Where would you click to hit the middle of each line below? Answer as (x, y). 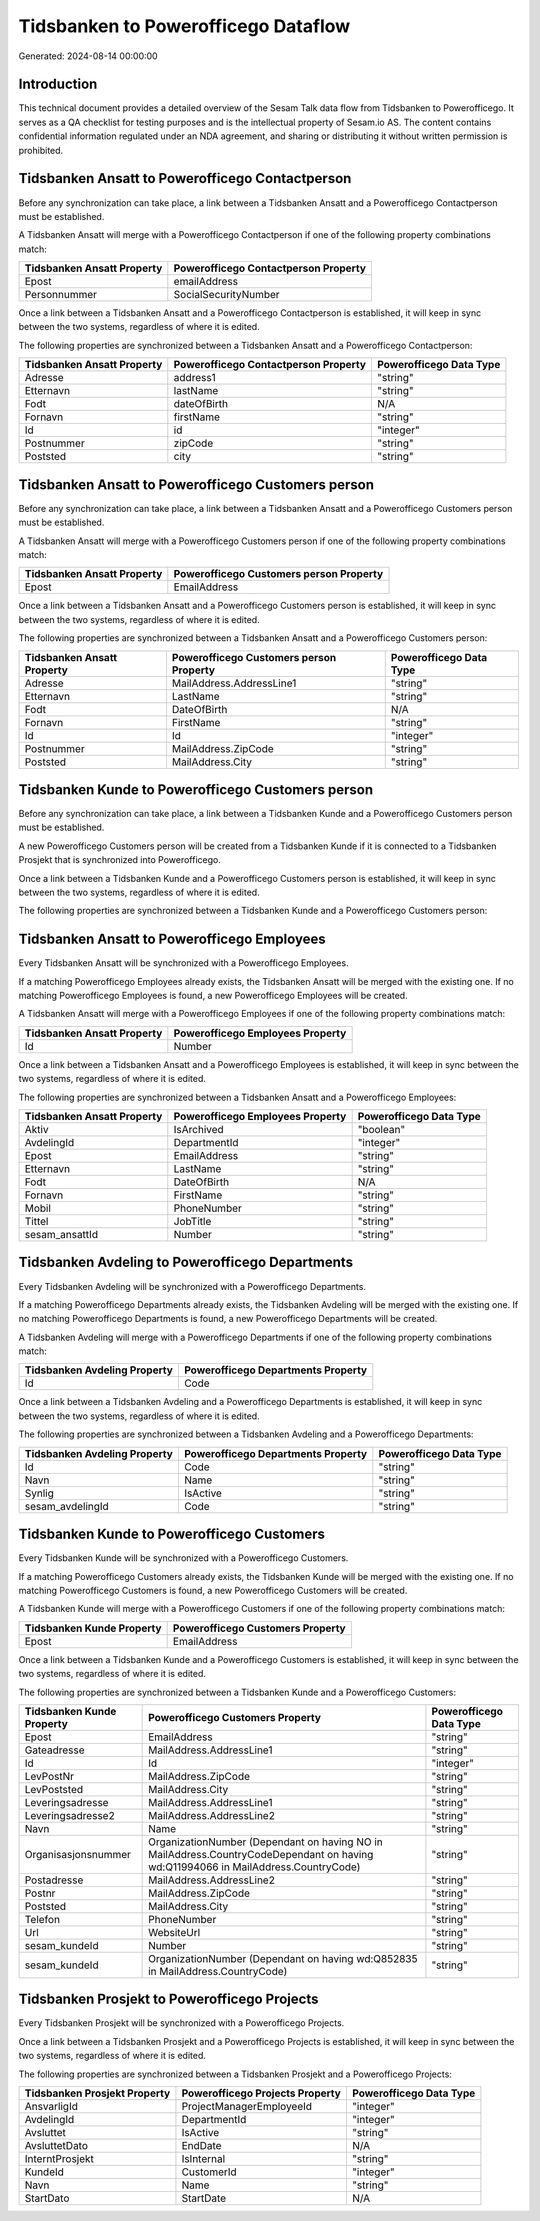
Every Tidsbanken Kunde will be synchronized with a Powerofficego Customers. (183, 1558)
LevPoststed (54, 1789)
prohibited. (41, 150)
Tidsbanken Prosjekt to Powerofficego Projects (168, 1999)
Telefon (42, 1919)
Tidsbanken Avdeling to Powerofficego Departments (186, 1262)
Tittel (36, 1222)
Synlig (39, 1493)
